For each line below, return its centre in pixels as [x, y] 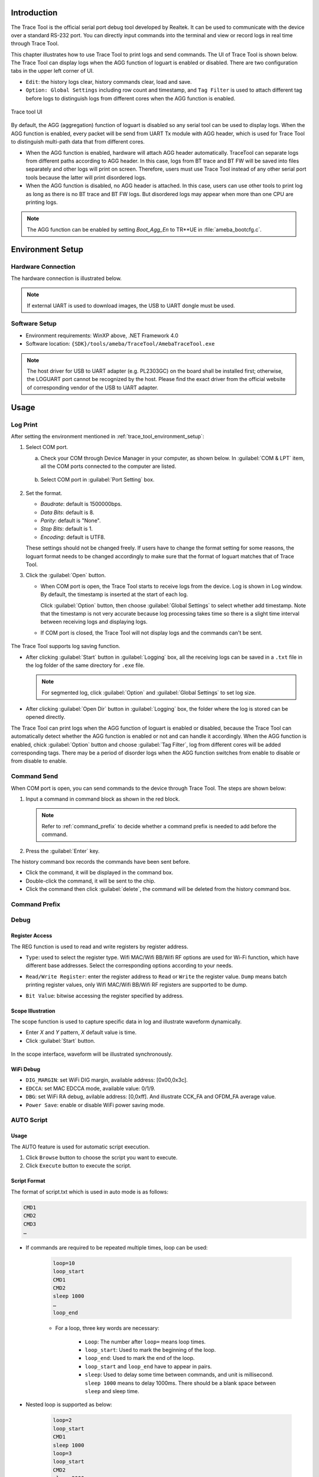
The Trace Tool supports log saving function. [66, 646]
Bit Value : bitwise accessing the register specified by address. [105, 995]
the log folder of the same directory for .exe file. [85, 665]
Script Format [28, 1181]
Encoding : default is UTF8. [73, 537]
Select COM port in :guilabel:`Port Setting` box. [97, 480]
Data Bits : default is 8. [67, 512]
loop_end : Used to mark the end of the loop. [140, 1358]
